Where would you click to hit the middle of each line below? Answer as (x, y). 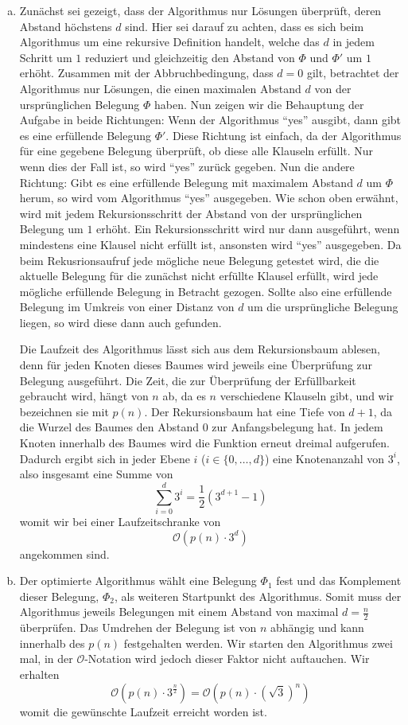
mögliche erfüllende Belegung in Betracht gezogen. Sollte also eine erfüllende (206, 291)
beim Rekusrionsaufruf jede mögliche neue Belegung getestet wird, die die (199, 260)
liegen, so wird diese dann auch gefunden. (120, 322)
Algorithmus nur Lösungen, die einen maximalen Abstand (160, 88)
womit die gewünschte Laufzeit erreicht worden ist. (143, 711)
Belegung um (51, 229)
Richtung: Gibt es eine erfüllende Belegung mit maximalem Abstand (186, 182)
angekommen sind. (64, 553)
